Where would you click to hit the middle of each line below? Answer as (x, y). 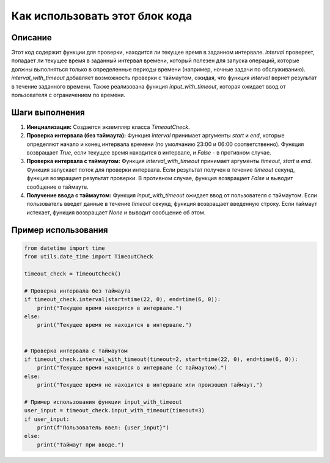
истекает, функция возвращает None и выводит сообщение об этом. (116, 212)
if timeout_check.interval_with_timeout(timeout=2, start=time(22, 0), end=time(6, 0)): (161, 359)
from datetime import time (64, 248)
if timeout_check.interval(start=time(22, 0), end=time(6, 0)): (123, 300)
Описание (31, 38)
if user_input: (47, 419)
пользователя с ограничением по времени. (68, 95)
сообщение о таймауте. (57, 187)
